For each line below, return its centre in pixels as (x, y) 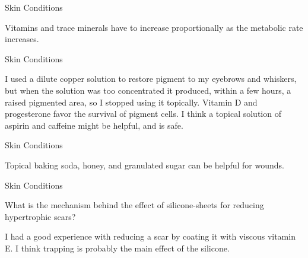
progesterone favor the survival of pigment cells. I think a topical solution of (143, 114)
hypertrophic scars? (40, 216)
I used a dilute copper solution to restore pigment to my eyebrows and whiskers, (151, 79)
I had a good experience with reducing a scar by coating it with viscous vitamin (150, 236)
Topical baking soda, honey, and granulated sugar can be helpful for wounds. (145, 165)
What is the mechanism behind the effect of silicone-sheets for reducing (134, 205)
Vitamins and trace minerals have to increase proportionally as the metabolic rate (154, 27)
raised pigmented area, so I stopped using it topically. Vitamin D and (131, 102)
